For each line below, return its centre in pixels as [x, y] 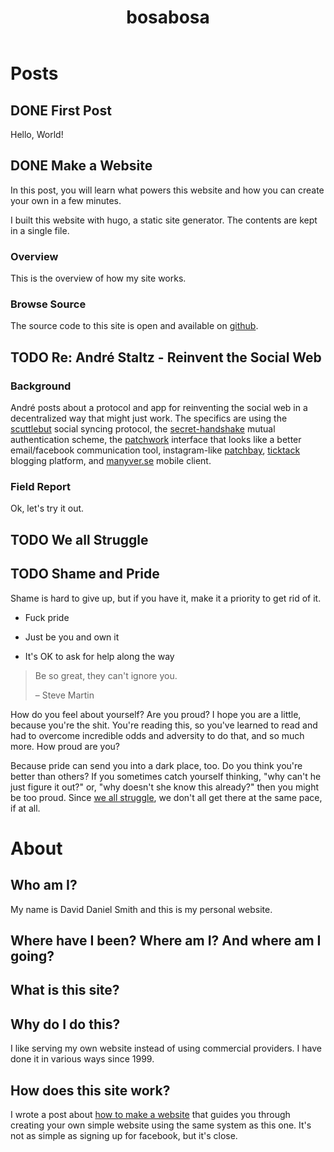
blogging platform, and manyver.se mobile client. [111, 461]
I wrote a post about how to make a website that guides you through [150, 1114]
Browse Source [48, 304]
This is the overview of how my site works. [98, 278]
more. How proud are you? [65, 746]
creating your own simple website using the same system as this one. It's [161, 1125]
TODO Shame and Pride [85, 574]
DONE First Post [61, 110]
